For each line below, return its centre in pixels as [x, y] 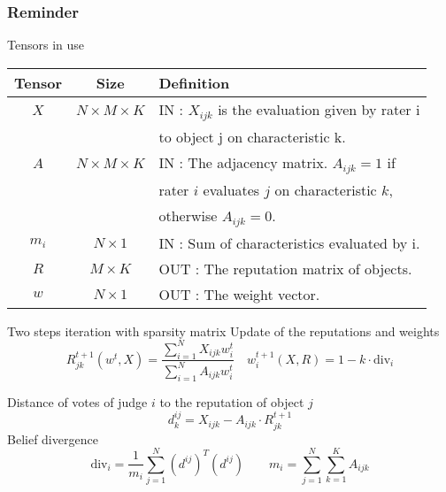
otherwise [188, 215]
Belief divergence [53, 438]
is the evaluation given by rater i [319, 109]
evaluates [231, 189]
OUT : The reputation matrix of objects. [285, 268]
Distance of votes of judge [77, 401]
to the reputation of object [232, 401]
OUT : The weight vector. [239, 294]
